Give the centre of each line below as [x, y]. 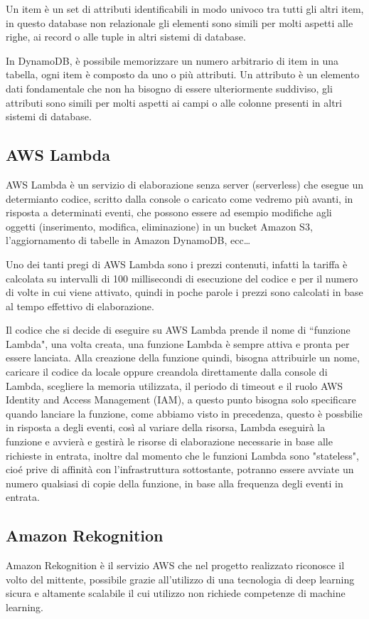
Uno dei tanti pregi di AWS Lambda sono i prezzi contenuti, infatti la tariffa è [177, 264]
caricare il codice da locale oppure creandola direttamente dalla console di [167, 372]
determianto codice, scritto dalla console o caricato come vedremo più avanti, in [180, 198]
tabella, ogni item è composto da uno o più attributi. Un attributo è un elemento [183, 74]
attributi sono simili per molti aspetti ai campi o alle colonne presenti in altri [174, 102]
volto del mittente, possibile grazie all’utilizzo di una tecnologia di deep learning [180, 579]
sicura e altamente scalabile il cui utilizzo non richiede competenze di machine [176, 593]
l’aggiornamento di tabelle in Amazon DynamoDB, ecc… [128, 240]
